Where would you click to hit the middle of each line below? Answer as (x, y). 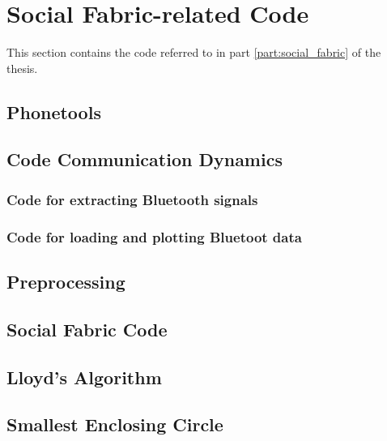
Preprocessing (66, 281)
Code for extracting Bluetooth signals (132, 199)
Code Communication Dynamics (145, 159)
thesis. (22, 68)
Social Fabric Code (87, 329)
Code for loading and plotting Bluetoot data (154, 236)
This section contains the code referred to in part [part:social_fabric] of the (194, 52)
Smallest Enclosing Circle (115, 424)
